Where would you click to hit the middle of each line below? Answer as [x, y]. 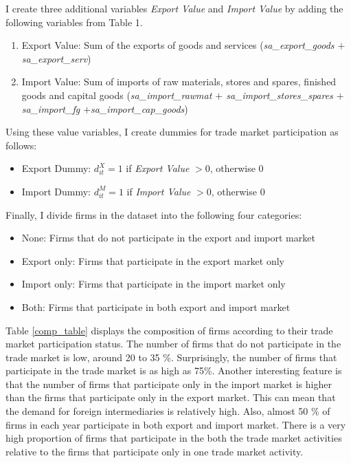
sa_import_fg [51, 108]
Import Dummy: [56, 191]
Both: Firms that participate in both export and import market [156, 306]
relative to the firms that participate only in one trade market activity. [155, 451]
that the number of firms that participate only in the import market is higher [169, 384]
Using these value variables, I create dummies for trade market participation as [172, 132]
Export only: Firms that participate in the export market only [153, 260]
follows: [21, 145]
